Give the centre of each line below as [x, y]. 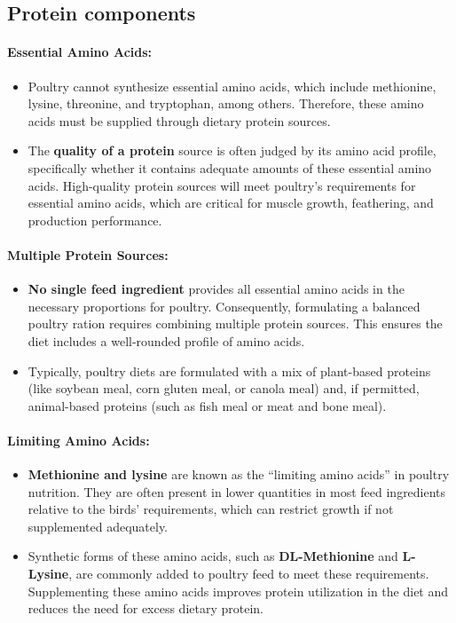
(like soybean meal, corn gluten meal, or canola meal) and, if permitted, [224, 388]
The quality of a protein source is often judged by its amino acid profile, [232, 150]
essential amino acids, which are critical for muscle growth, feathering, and [231, 203]
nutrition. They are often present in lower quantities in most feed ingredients [237, 491]
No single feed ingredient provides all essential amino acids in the [216, 289]
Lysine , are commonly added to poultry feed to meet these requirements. [228, 574]
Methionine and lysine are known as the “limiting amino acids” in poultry [239, 474]
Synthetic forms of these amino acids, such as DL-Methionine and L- [222, 556]
